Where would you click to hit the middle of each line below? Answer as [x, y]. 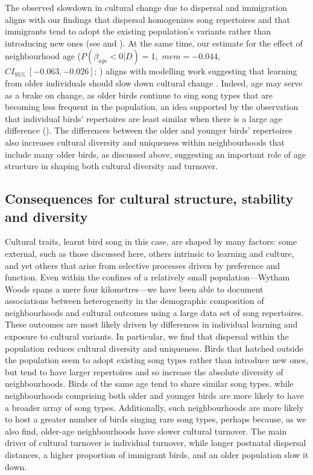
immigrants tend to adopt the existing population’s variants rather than [138, 31]
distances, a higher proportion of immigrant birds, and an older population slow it [157, 454]
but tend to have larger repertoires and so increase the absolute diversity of [144, 371]
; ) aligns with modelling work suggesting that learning [196, 71]
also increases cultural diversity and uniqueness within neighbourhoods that [145, 142]
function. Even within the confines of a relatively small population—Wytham [147, 277]
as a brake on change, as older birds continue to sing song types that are [139, 95]
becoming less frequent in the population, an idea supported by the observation [152, 107]
